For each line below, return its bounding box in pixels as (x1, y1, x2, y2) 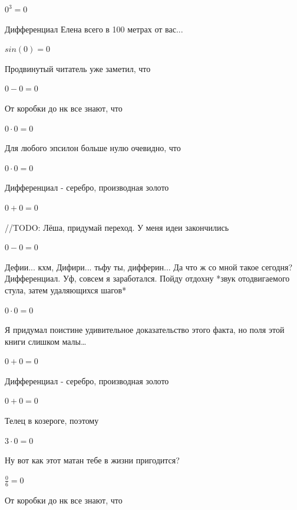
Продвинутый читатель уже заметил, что (5, 62, 151, 74)
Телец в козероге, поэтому (5, 414, 99, 427)
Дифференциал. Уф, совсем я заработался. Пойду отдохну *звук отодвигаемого (5, 272, 290, 285)
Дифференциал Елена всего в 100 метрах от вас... (5, 22, 183, 35)
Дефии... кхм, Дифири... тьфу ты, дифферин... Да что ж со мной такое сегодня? (5, 260, 292, 273)
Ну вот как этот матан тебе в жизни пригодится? (5, 454, 180, 466)
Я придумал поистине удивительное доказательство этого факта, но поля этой (5, 323, 285, 336)
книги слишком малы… (5, 335, 87, 347)
